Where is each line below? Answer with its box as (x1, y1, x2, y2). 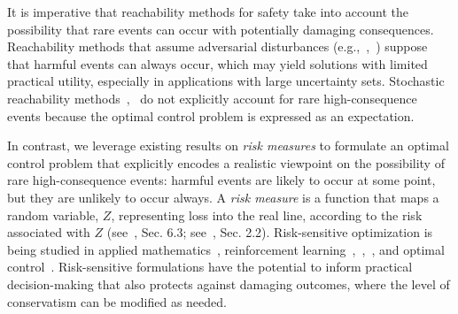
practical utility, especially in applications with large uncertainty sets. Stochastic (7, 72, 445, 90)
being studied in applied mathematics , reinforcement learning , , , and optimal (7, 240, 445, 258)
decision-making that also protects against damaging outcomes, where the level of (7, 274, 450, 293)
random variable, (7, 205, 99, 224)
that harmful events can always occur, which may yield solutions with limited (7, 54, 428, 73)
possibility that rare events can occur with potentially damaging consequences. (7, 19, 434, 38)
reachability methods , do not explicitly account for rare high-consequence (7, 88, 417, 107)
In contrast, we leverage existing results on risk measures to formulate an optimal (7, 136, 449, 155)
